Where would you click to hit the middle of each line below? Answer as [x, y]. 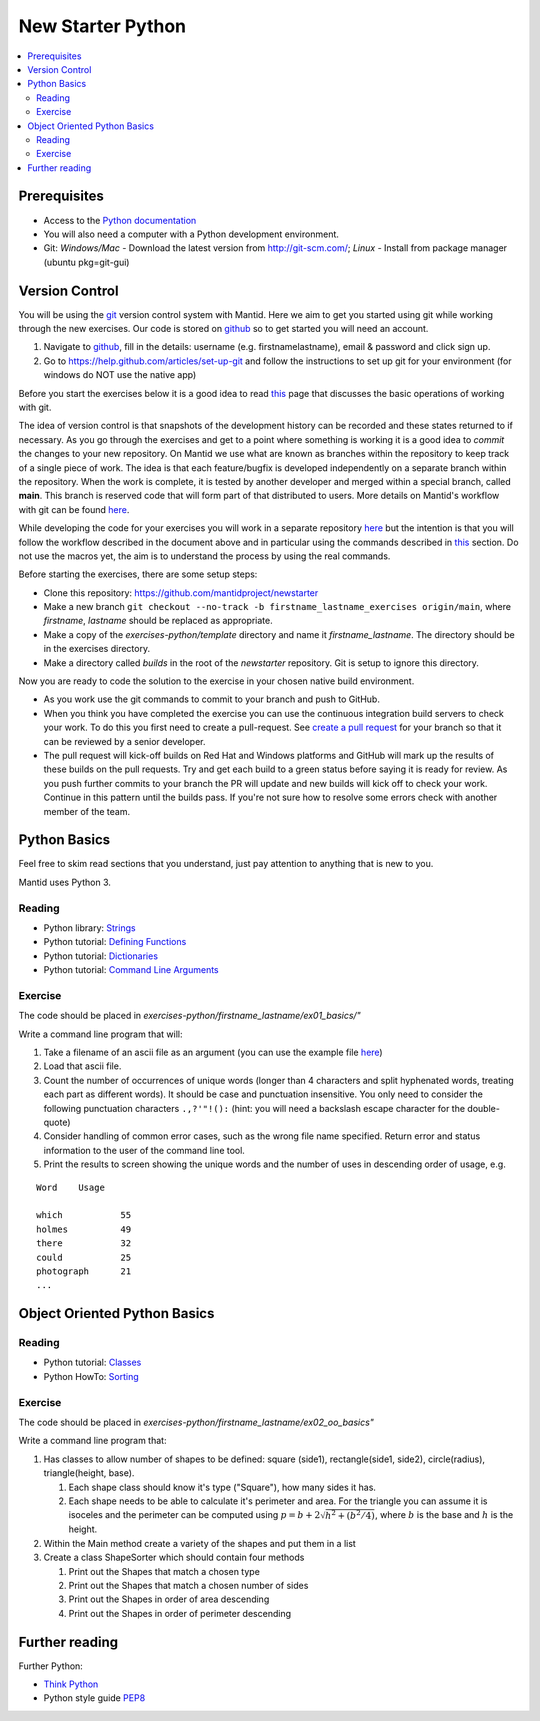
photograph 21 [84, 1271]
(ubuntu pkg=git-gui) [86, 262]
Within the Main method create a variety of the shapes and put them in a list [200, 1543]
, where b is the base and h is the [444, 1515]
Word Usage [70, 1187]
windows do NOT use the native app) [120, 375]
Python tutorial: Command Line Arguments [131, 970]
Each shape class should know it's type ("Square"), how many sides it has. [222, 1487]
